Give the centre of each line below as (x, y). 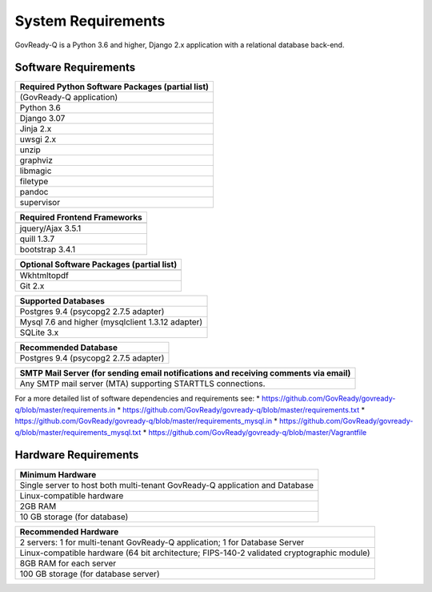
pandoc (34, 192)
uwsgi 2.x (38, 139)
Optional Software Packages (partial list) (98, 264)
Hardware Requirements (77, 455)
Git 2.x (32, 286)
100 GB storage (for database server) (90, 574)
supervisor (40, 203)
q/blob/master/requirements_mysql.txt (78, 432)
